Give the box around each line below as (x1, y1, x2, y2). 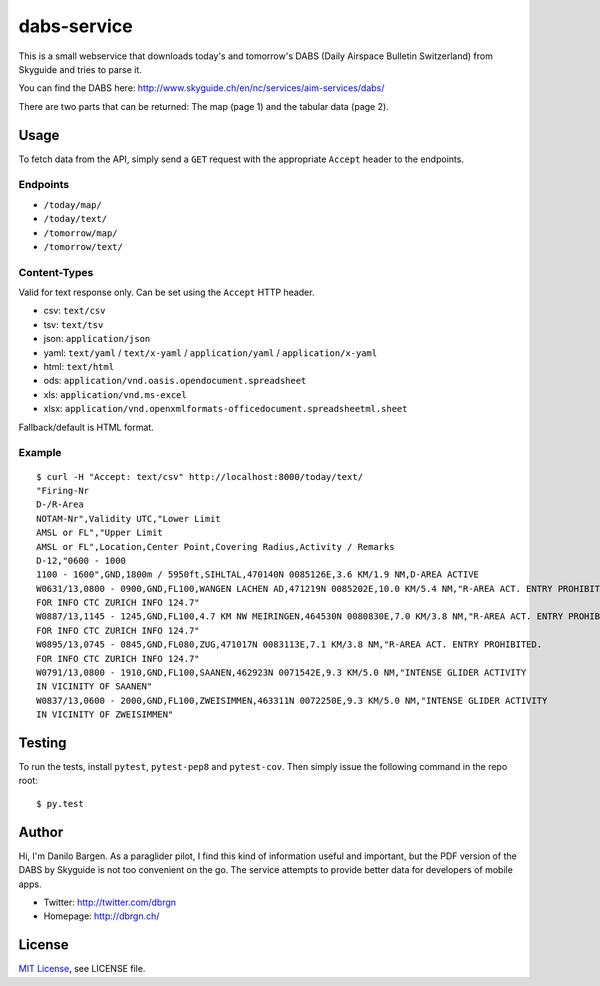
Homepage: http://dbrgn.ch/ (43, 910, 160, 922)
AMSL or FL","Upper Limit (36, 527, 164, 539)
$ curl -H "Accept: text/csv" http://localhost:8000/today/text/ (36, 471, 364, 482)
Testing (18, 735, 67, 751)
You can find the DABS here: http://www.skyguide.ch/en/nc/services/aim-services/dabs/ (18, 82, 385, 94)
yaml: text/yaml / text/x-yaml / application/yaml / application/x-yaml (43, 346, 378, 359)
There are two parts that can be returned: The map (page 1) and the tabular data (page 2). (18, 100, 389, 112)
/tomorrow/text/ (43, 241, 124, 252)
